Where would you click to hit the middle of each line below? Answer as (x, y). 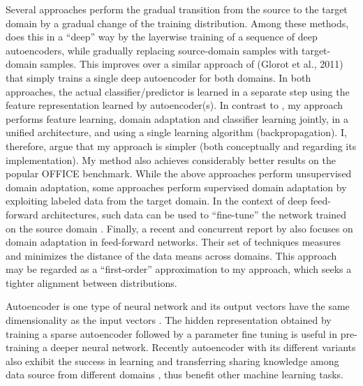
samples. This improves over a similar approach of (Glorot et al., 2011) (192, 64)
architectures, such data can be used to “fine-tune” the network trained (194, 214)
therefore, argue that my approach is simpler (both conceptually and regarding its (181, 146)
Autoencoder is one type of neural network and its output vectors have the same (178, 306)
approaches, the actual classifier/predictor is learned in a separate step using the (178, 91)
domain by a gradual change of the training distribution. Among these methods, (177, 23)
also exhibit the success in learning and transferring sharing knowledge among (172, 361)
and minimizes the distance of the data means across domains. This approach (171, 255)
